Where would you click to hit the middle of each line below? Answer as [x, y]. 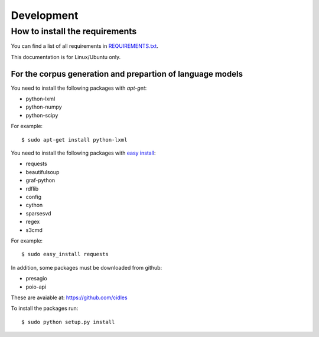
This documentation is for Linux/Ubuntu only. [66, 57]
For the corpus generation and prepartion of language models [127, 74]
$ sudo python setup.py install [68, 322]
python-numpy [44, 107]
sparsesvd [38, 213]
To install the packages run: [45, 308]
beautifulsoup [43, 172]
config [33, 197]
